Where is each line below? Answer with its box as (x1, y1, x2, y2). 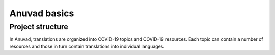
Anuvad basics (9, 8, 74, 19)
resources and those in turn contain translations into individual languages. (9, 43, 165, 49)
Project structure (9, 22, 68, 31)
